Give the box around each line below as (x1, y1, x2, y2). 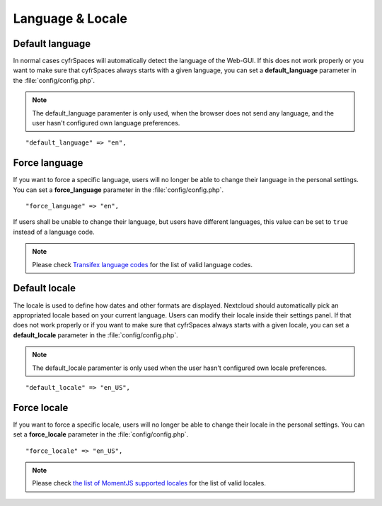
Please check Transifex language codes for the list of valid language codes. (32, 260, 253, 269)
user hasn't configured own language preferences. (32, 119, 180, 128)
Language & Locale (13, 11, 127, 26)
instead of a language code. (13, 227, 95, 236)
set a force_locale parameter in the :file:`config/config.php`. (13, 430, 189, 439)
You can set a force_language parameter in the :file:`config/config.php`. (13, 185, 224, 194)
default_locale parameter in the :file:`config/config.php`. (13, 330, 178, 339)
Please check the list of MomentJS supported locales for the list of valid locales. (32, 479, 267, 488)
